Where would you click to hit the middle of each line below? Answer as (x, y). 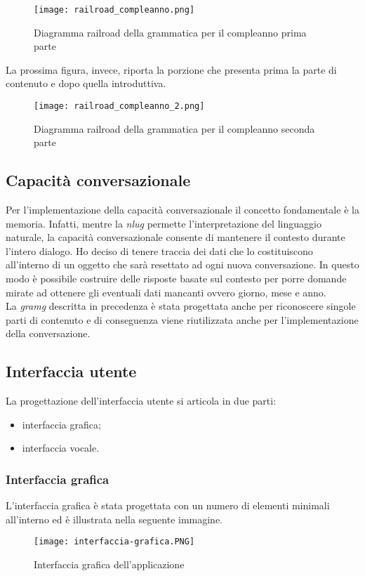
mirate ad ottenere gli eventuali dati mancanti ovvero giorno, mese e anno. (166, 292)
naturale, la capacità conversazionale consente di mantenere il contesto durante (175, 237)
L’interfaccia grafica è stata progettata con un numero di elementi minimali (168, 505)
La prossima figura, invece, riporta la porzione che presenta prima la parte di (171, 69)
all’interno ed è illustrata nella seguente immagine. (114, 519)
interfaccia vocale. (61, 448)
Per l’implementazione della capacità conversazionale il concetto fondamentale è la (182, 210)
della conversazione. (48, 333)
